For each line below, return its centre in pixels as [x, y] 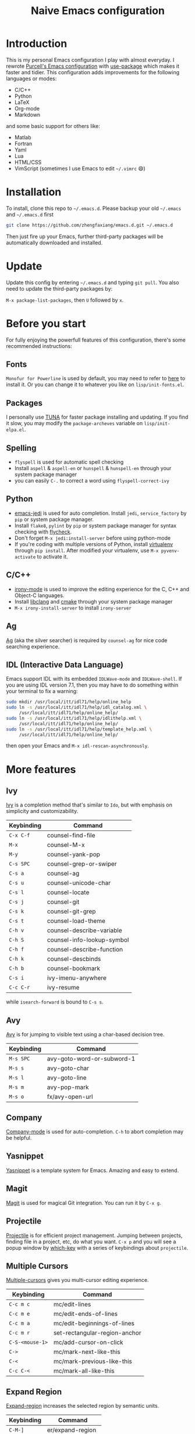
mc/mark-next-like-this [87, 1352]
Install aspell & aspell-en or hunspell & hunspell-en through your [93, 468]
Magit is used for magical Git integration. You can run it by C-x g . [84, 1202]
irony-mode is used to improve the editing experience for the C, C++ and [102, 589]
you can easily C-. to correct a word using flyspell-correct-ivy [92, 481]
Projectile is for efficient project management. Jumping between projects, [94, 1235]
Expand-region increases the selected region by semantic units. [83, 1406]
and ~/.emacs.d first [30, 214]
